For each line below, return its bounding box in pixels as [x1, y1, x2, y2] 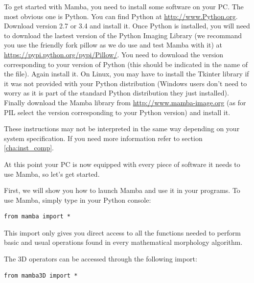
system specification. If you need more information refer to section [4, 133, 203, 143]
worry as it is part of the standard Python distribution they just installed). [4, 88, 229, 98]
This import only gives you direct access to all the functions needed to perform [4, 227, 241, 237]
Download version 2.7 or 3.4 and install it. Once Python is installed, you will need [4, 21, 250, 31]
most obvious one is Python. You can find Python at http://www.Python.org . [4, 11, 238, 21]
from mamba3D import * [4, 272, 78, 279]
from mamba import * [4, 213, 71, 220]
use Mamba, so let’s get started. [4, 168, 100, 179]
